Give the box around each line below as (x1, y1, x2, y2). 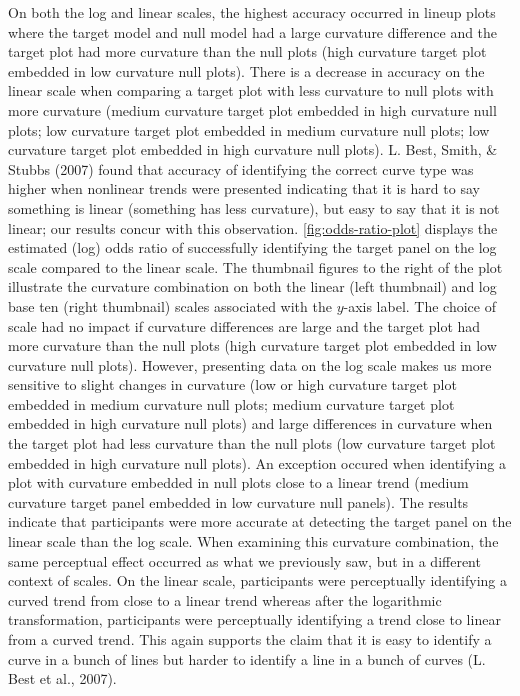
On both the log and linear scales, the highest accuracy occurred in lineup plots (8, 2, 496, 22)
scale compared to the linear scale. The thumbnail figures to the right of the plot (8, 256, 503, 277)
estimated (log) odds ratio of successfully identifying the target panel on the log (8, 237, 497, 258)
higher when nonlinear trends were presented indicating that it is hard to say (8, 178, 480, 199)
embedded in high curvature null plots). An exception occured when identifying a (8, 452, 507, 473)
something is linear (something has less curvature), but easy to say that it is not (8, 197, 500, 218)
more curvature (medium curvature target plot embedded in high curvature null (8, 99, 497, 120)
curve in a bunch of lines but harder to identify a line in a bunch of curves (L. (8, 648, 486, 669)
